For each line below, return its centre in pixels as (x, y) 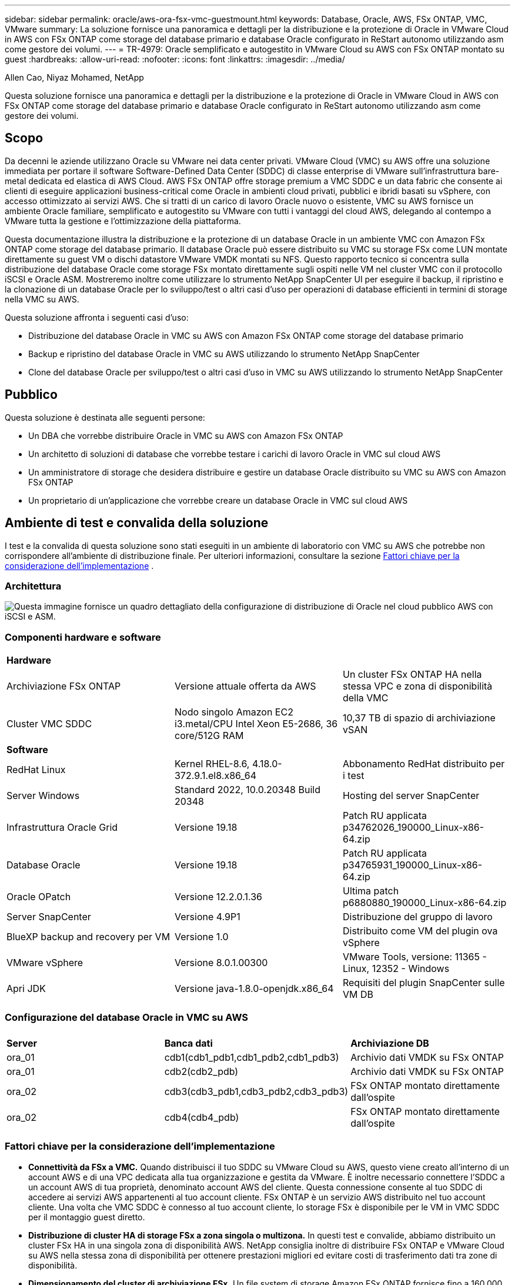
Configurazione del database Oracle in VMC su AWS (126, 1018)
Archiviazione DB (390, 1043)
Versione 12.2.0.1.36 (218, 897)
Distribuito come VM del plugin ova (420, 931)
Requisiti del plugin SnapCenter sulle (424, 983)
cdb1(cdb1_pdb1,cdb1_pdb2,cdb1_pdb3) (252, 1057)
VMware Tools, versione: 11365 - (414, 957)
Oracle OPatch (39, 897)
